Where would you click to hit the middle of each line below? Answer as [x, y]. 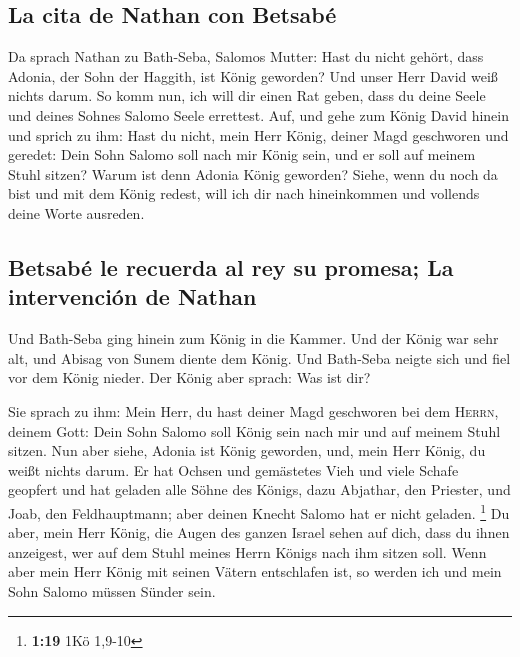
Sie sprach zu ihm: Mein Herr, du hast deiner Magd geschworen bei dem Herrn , [253, 410]
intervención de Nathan [132, 296]
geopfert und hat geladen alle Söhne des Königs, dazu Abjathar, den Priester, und [259, 489]
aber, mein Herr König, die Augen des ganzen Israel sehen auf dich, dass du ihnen [259, 532]
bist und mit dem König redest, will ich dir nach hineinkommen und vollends [244, 193]
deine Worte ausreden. [76, 212]
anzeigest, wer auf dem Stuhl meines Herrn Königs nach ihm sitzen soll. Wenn [247, 551]
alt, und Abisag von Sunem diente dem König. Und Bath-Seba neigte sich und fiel [259, 357]
